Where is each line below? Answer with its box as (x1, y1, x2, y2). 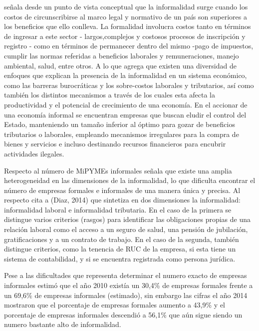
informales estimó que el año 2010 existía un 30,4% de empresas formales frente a (4, 280, 253, 290)
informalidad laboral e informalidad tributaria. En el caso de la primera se (4, 204, 232, 214)
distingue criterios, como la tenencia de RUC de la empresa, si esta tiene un (4, 243, 236, 254)
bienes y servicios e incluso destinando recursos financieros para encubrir (4, 138, 226, 149)
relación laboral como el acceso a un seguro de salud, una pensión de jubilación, (4, 224, 248, 234)
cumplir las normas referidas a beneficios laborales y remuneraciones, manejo (4, 50, 239, 60)
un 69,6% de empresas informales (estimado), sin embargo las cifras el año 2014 (4, 289, 248, 300)
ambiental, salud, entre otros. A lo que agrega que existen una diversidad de (4, 60, 237, 70)
